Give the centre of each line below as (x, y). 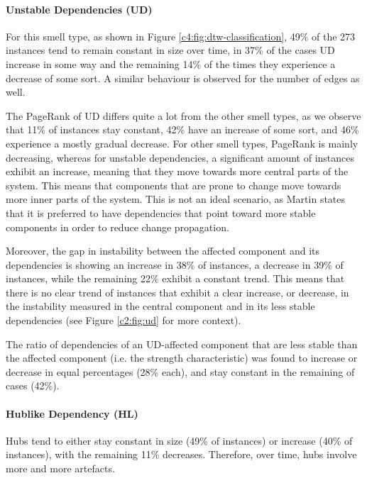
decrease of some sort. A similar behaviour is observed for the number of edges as (183, 78)
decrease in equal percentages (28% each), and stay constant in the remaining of (180, 371)
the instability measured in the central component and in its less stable (160, 306)
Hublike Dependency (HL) (72, 413)
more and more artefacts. (60, 468)
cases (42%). (33, 385)
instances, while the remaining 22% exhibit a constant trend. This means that (175, 278)
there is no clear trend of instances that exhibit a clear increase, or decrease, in (177, 292)
